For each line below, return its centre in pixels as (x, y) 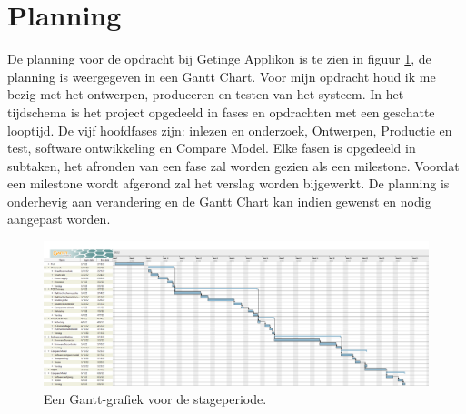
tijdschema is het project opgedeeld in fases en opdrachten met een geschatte (221, 111)
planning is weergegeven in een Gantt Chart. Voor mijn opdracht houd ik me (222, 76)
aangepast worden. (59, 219)
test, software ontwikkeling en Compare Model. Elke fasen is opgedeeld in (212, 148)
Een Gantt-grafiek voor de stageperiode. (155, 399)
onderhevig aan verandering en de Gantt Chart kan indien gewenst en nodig (219, 201)
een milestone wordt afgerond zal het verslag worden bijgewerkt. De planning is (228, 183)
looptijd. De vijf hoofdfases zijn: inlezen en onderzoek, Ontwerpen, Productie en (230, 130)
